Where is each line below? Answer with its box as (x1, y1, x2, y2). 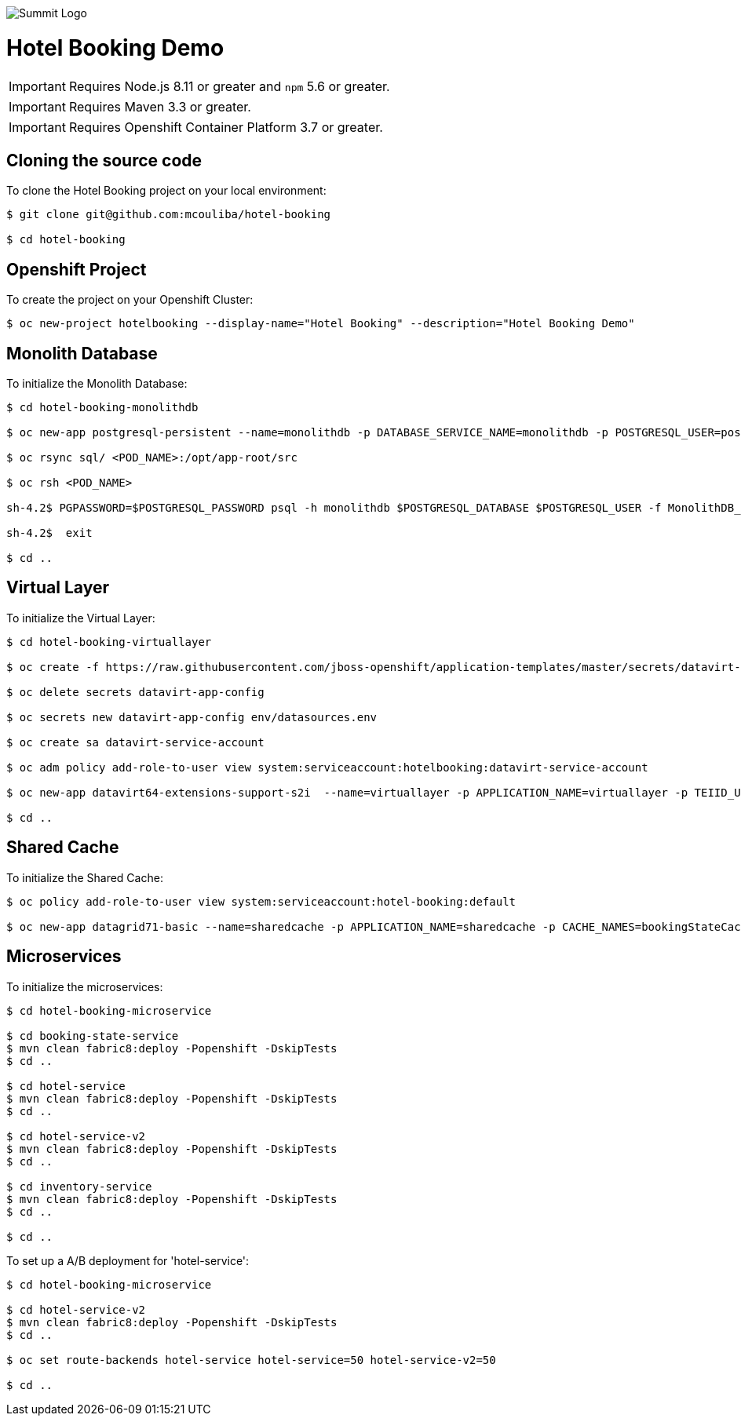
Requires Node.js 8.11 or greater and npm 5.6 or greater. (68, 78, 390, 94)
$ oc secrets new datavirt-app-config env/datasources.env (6, 710, 378, 724)
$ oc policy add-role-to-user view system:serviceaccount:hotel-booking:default (6, 895, 517, 908)
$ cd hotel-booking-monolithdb (6, 401, 199, 414)
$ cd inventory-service (6, 1180, 152, 1193)
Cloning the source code (6, 150, 203, 170)
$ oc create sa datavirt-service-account (6, 735, 265, 749)
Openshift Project (6, 259, 147, 279)
